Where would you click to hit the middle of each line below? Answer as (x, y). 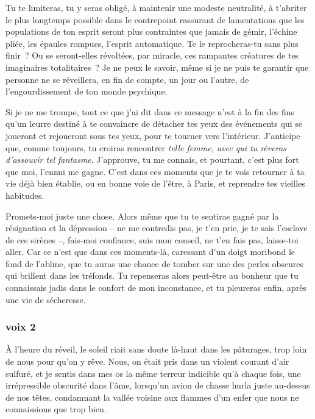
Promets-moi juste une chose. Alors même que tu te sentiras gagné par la (142, 216)
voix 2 (21, 327)
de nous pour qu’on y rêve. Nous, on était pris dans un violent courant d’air (147, 361)
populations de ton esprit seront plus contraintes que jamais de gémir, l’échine (151, 31)
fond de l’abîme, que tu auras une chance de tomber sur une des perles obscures (155, 263)
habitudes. (25, 195)
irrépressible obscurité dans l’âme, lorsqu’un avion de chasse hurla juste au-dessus (158, 385)
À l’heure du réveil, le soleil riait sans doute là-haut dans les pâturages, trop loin (156, 349)
